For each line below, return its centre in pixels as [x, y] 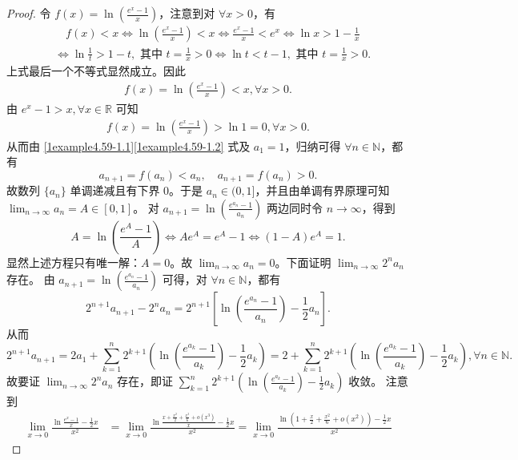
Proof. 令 [29, 13]
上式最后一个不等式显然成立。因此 [96, 71]
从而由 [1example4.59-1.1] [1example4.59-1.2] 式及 [128, 145]
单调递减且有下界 [115, 190]
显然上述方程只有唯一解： [74, 262]
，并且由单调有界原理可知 [322, 190]
